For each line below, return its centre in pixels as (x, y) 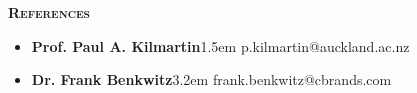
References (49, 12)
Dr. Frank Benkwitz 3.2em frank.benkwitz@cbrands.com (211, 79)
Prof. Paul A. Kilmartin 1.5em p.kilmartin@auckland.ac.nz (220, 45)
